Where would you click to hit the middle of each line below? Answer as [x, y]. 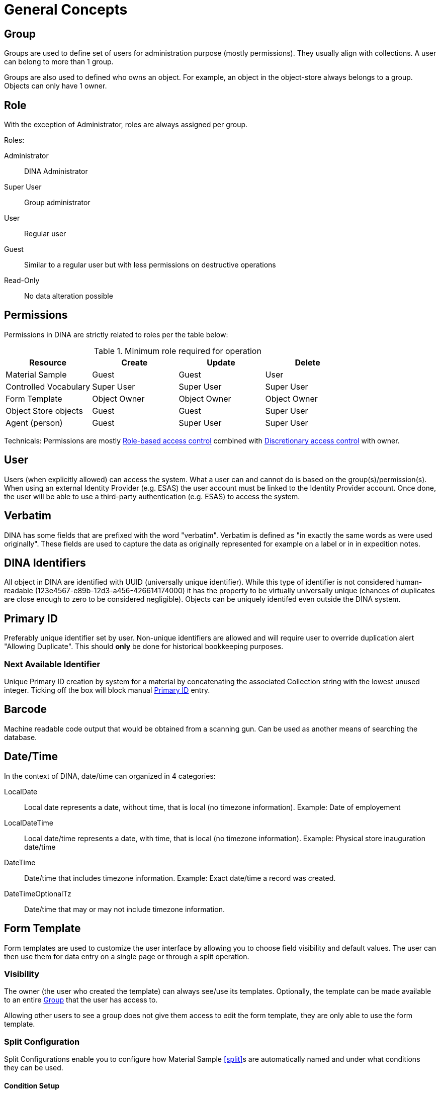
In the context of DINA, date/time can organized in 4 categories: [110, 776]
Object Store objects [44, 411]
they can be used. [34, 1068]
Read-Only [22, 281]
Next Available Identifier [52, 664]
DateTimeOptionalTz [38, 893]
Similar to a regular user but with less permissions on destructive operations [150, 265]
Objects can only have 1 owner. [56, 86]
